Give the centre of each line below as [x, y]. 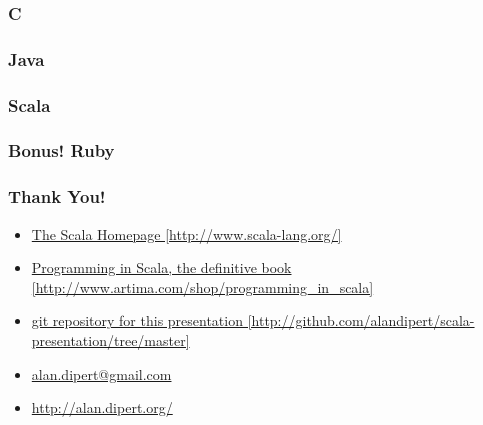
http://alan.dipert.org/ [102, 407]
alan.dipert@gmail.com [101, 373]
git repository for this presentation [137, 320]
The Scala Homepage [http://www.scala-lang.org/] [186, 233]
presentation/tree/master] [110, 339]
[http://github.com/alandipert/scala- [361, 320]
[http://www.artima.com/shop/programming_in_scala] [202, 286]
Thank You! [57, 196]
